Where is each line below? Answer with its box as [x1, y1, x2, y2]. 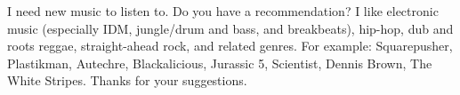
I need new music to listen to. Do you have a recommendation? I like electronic [7, 2, 439, 20]
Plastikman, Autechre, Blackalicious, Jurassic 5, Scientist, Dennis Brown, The [7, 53, 432, 72]
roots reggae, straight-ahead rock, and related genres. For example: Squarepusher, [7, 36, 453, 55]
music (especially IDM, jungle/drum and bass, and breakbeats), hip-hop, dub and [7, 19, 454, 37]
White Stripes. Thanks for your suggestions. [7, 71, 247, 90]
